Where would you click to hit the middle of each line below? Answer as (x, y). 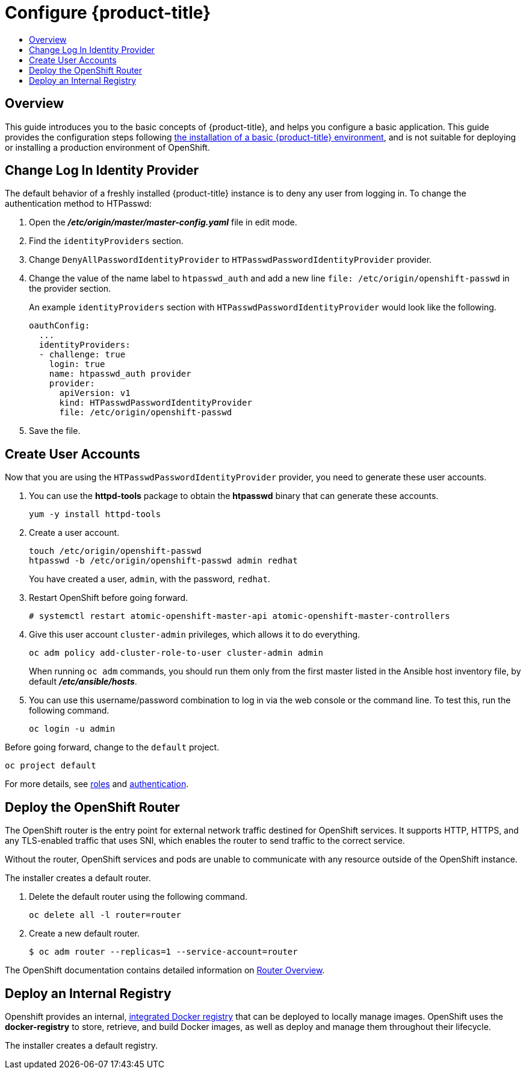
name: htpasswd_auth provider (120, 374)
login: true (77, 364)
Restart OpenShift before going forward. (109, 598)
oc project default (51, 766)
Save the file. (55, 431)
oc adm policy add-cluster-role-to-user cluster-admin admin (176, 653)
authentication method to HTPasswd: (78, 204)
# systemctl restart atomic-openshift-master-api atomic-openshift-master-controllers (240, 616)
